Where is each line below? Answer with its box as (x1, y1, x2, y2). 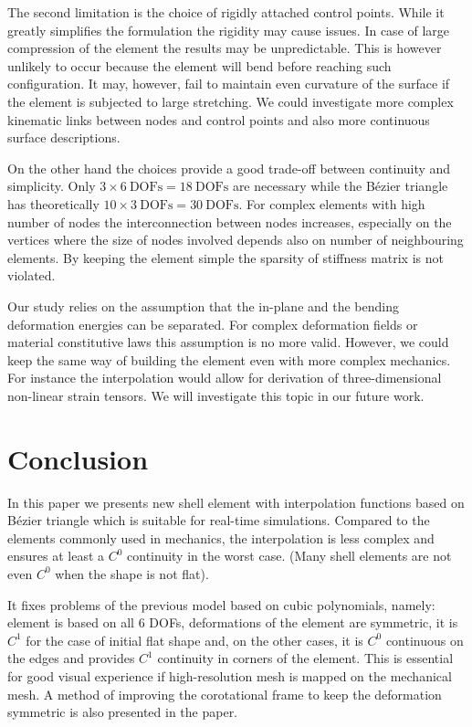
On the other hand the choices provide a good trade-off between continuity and (7, 158, 451, 177)
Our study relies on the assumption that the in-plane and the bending (7, 296, 399, 315)
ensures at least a (7, 546, 105, 565)
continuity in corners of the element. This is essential (157, 648, 454, 668)
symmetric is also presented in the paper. (7, 702, 238, 722)
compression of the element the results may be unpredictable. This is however (7, 38, 442, 58)
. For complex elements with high (238, 194, 425, 213)
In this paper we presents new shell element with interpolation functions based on (7, 492, 465, 511)
